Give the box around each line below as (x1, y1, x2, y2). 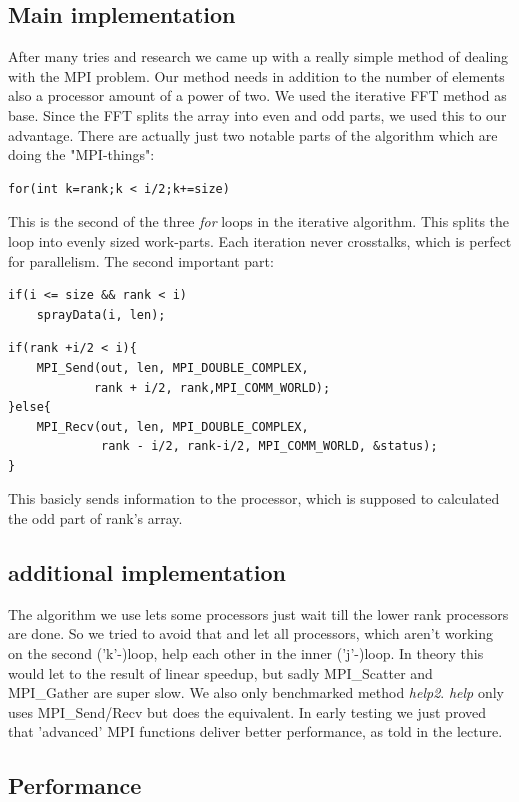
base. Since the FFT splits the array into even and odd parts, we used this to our (8, 104, 507, 125)
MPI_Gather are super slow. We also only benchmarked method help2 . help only (8, 682, 504, 703)
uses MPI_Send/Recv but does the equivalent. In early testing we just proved (8, 701, 487, 722)
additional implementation (8, 557, 286, 588)
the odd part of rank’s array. (8, 508, 183, 529)
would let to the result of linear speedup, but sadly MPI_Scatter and (8, 662, 433, 683)
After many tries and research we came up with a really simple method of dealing (8, 46, 509, 67)
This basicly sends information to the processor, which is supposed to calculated (8, 488, 500, 509)
